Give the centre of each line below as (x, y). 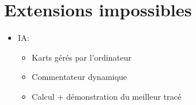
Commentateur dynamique (79, 77)
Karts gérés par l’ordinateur (82, 57)
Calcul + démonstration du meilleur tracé (106, 96)
